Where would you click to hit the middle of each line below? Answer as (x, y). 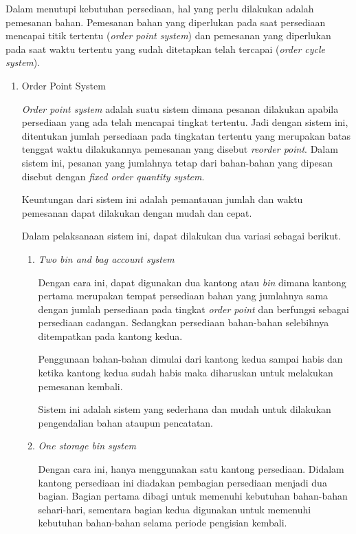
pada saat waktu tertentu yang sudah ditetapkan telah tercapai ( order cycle (166, 49)
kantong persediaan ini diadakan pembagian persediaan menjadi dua (182, 482)
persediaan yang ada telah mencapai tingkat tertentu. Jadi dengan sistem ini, (185, 122)
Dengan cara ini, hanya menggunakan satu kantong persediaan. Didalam (191, 469)
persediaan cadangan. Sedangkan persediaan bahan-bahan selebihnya (183, 322)
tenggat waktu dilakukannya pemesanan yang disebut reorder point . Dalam (180, 149)
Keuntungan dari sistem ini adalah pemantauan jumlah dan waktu (162, 199)
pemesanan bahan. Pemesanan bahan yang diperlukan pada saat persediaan (166, 22)
